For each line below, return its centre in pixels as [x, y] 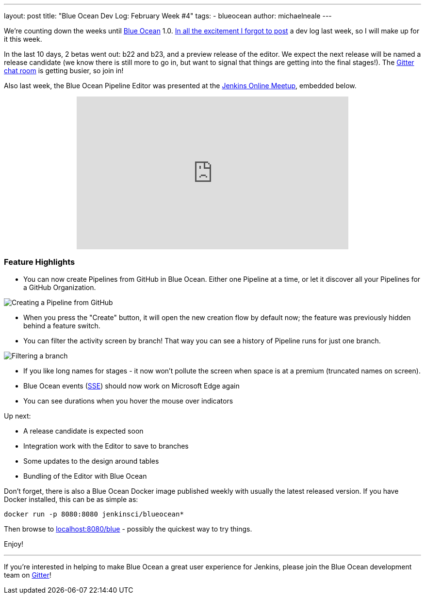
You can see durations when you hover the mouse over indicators [128, 401]
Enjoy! [14, 544]
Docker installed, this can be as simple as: [71, 499]
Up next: [17, 416]
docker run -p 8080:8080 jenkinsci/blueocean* [94, 514]
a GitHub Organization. [60, 287]
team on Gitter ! [28, 575]
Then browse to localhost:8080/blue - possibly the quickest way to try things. [128, 529]
